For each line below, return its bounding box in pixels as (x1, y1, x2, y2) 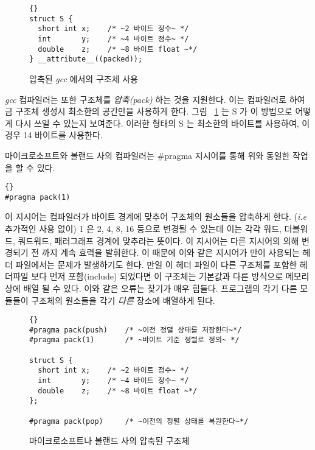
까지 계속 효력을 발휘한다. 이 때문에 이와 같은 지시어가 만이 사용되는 (41, 246, 300, 259)
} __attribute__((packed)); (29, 55, 143, 64)
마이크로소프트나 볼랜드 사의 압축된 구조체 (29, 434, 190, 447)
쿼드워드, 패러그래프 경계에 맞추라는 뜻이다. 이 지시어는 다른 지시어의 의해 (18, 234, 299, 247)
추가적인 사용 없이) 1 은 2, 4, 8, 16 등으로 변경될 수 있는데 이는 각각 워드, (5, 222, 282, 234)
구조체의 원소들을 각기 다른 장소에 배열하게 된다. (31, 294, 215, 306)
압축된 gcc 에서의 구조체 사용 (29, 72, 138, 85)
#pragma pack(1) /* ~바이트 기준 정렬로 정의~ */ (29, 336, 240, 345)
